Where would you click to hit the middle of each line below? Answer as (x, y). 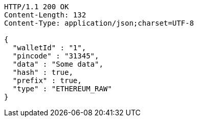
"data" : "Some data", (58, 64)
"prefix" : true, (47, 80)
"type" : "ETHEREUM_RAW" (62, 89)
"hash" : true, (43, 72)
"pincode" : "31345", (56, 56)
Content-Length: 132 (45, 15)
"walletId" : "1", (49, 48)
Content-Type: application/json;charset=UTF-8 (99, 23)
